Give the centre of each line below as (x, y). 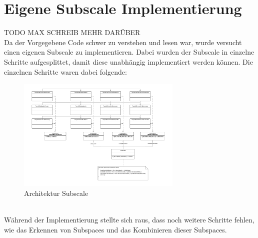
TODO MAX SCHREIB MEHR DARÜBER (72, 32)
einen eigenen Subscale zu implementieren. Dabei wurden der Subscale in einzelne (129, 52)
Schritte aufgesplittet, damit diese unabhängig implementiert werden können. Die (128, 61)
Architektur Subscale (56, 193)
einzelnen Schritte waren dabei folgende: (65, 71)
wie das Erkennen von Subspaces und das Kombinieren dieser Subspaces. (115, 229)
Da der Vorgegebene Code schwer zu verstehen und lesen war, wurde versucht (123, 42)
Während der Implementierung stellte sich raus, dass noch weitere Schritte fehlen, (129, 220)
